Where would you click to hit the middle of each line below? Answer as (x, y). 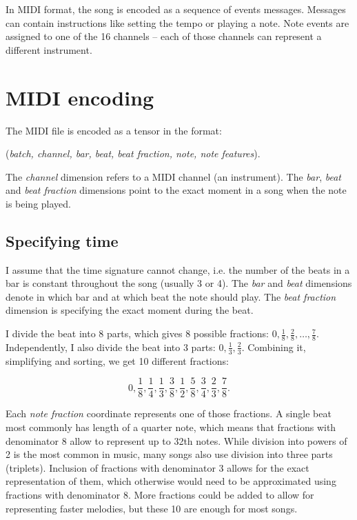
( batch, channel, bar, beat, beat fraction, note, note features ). (133, 153)
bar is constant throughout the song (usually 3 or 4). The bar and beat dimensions (179, 283)
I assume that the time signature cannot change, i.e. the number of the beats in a (178, 269)
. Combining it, (274, 347)
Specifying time (62, 240)
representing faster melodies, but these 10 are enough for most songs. (152, 508)
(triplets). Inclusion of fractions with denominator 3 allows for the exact (157, 467)
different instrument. (49, 49)
